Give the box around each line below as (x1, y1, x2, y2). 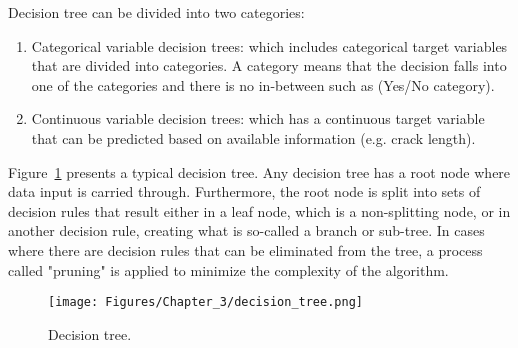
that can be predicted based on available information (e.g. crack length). (31, 127, 476, 148)
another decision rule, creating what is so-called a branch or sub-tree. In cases (8, 220, 485, 241)
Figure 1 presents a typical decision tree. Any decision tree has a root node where (8, 161, 511, 182)
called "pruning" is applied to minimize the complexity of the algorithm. (8, 259, 449, 280)
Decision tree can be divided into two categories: (8, 2, 305, 22)
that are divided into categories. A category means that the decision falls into (31, 55, 507, 76)
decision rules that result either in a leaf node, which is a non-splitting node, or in (8, 200, 511, 221)
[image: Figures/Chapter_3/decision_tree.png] (48, 295, 363, 310)
